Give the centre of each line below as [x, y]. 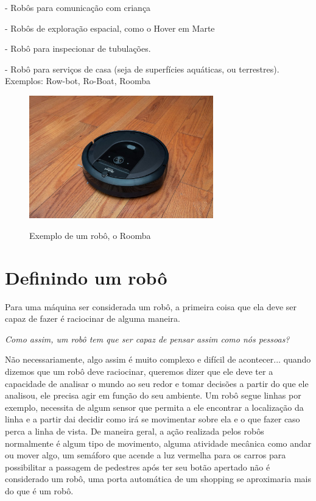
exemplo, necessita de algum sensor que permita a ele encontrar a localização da [154, 407]
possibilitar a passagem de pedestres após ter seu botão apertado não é [138, 467]
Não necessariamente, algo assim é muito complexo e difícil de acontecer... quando [158, 359]
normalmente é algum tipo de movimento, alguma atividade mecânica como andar [158, 443]
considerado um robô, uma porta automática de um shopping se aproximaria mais [158, 479]
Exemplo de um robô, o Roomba [90, 235]
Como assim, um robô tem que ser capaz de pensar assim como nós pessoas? [147, 339]
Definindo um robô [86, 277]
